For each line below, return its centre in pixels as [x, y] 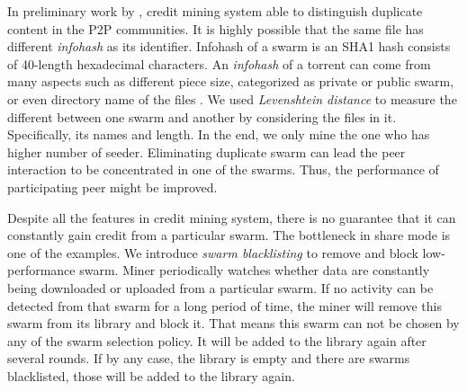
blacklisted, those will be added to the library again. [151, 375]
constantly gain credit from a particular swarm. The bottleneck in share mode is [229, 235]
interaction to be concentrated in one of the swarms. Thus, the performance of [223, 169]
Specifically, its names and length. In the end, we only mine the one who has [219, 134]
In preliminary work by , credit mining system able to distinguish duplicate [215, 11]
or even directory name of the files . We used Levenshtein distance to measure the [232, 98]
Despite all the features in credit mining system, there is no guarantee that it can [232, 217]
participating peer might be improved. [112, 187]
